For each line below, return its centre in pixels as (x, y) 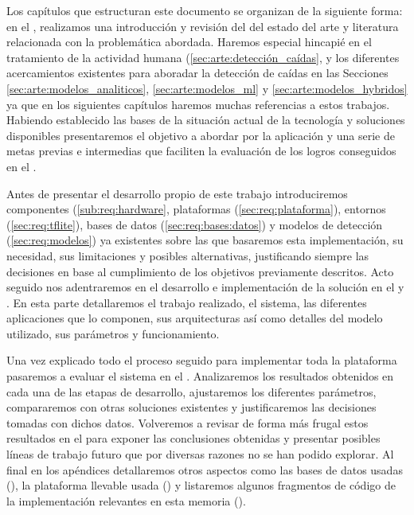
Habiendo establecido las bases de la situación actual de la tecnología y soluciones (206, 120)
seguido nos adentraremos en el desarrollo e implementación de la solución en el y (205, 287)
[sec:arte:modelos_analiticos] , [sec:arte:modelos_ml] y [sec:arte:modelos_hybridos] (207, 88)
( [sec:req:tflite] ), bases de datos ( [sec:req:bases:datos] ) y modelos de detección (195, 224)
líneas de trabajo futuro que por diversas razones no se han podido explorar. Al (200, 454)
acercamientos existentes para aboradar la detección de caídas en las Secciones (197, 73)
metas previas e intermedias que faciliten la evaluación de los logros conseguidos (201, 151)
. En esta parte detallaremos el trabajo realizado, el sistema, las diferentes (187, 302)
